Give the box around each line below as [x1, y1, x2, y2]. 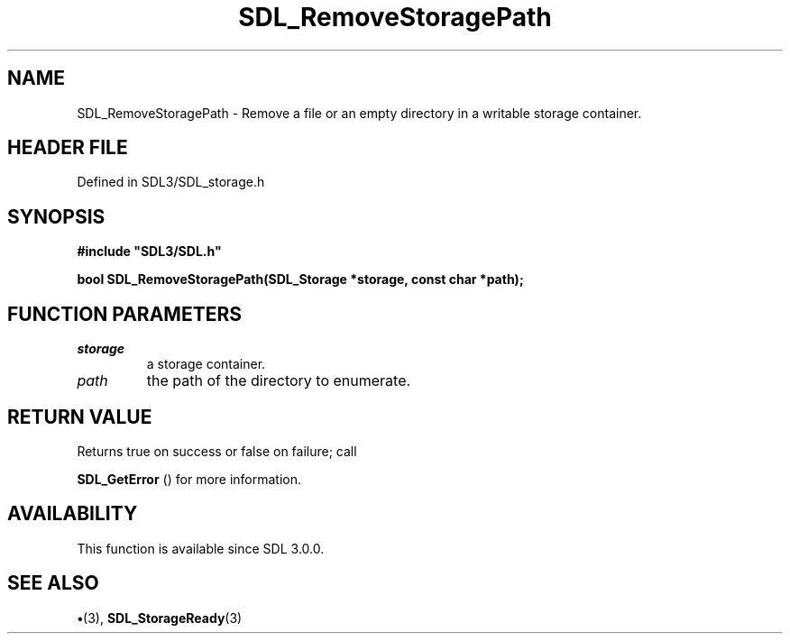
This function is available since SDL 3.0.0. [77, 540, 325, 556]
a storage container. [146, 356, 266, 372]
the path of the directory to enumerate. [146, 371, 411, 390]
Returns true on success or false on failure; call [77, 443, 357, 459]
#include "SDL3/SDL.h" [77, 243, 222, 260]
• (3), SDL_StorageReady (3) [77, 609, 243, 626]
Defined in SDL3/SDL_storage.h [77, 174, 265, 190]
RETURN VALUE [7, 405, 152, 428]
